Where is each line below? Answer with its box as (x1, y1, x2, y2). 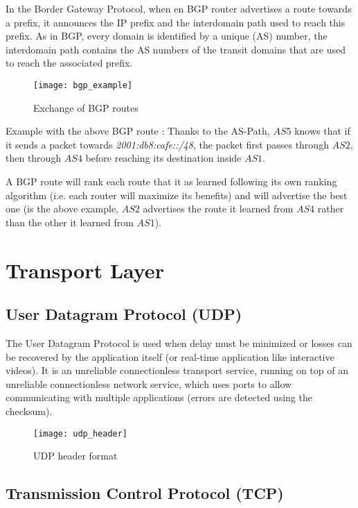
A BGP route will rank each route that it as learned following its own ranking (6, 174, 337, 188)
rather (317, 201, 344, 216)
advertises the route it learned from (143, 201, 294, 216)
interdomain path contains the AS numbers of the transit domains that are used (6, 42, 346, 56)
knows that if (294, 124, 350, 138)
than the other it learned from (6, 214, 134, 229)
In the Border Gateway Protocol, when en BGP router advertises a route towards (6, 1, 352, 15)
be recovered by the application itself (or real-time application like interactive (6, 349, 334, 364)
